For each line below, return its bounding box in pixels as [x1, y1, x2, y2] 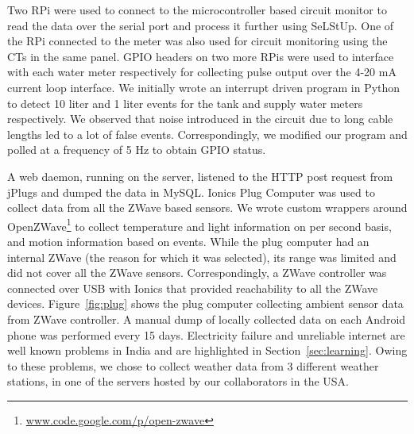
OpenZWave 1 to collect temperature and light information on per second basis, [7, 215, 392, 234]
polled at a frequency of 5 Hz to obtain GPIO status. [7, 141, 266, 158]
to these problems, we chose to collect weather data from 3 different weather [7, 357, 379, 374]
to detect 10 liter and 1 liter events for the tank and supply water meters [7, 94, 363, 111]
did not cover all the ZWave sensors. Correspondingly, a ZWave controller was [7, 264, 387, 281]
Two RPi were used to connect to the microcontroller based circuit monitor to [7, 2, 387, 17]
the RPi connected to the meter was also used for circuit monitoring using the [7, 33, 388, 49]
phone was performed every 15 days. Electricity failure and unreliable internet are [7, 326, 405, 343]
